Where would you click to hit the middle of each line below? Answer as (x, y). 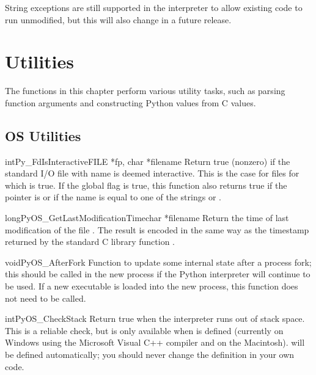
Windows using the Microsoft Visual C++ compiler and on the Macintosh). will (155, 342)
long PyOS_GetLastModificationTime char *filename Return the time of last (147, 218)
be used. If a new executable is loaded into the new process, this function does (152, 286)
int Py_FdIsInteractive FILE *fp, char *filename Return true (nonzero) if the (148, 161)
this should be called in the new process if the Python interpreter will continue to (158, 274)
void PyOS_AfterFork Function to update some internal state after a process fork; (158, 262)
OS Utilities (43, 135)
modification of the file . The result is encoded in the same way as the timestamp (157, 229)
